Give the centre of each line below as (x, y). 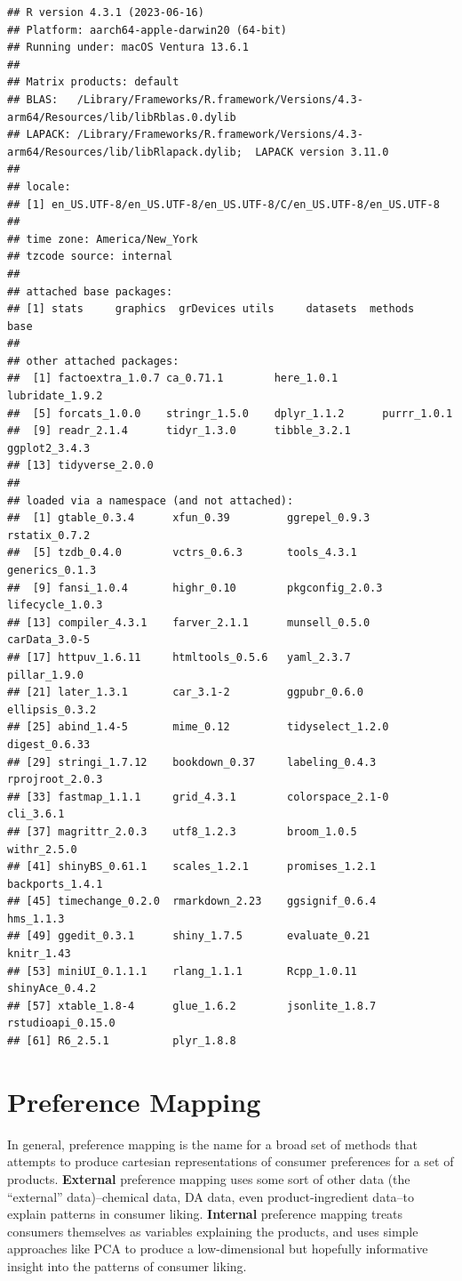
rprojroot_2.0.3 (55, 780)
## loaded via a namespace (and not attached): (151, 500)
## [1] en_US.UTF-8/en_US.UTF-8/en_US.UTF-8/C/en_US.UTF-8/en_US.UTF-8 (223, 204)
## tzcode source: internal (90, 257)
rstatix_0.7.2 (49, 535)
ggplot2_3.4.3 (49, 448)
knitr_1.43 (39, 954)
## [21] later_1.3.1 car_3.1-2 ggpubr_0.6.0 (185, 693)
